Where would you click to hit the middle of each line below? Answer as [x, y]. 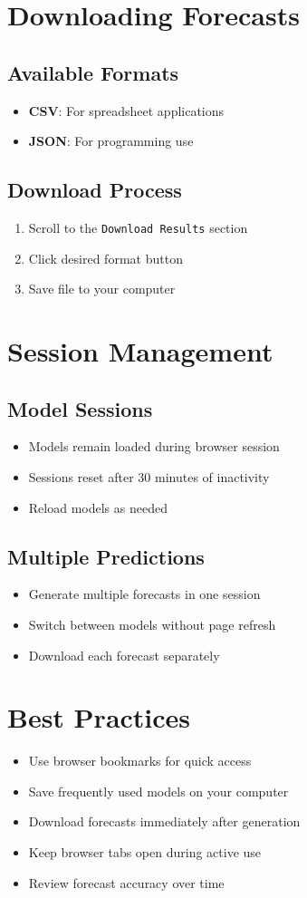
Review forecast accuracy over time [126, 882]
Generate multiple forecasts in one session [144, 594]
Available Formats [93, 72]
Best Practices [99, 717]
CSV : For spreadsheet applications [126, 110]
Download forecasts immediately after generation [164, 821]
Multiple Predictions [106, 556]
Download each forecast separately [124, 655]
